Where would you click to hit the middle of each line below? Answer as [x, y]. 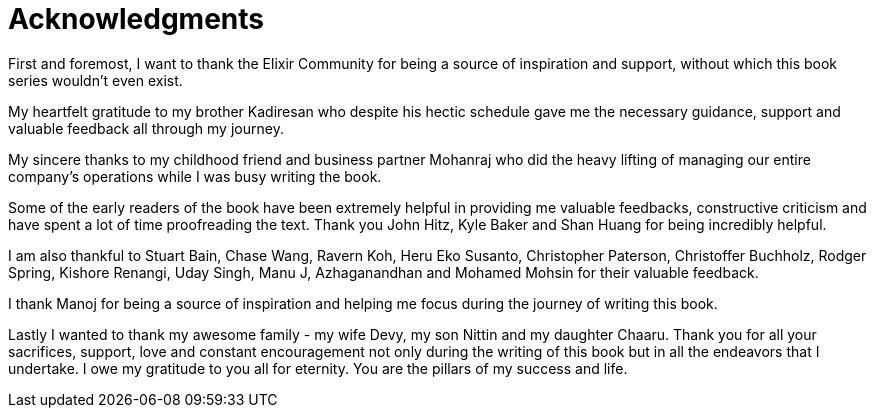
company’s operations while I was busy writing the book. [195, 176]
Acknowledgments [136, 19]
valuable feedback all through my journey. [146, 128]
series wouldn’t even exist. [95, 80]
